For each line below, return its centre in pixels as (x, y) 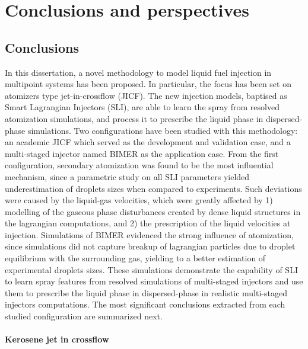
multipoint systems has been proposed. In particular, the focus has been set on (148, 84)
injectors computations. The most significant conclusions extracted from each (145, 304)
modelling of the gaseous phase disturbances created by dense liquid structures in (153, 211)
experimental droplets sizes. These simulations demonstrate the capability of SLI (151, 269)
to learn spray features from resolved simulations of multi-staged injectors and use (154, 281)
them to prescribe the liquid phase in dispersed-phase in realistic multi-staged (146, 292)
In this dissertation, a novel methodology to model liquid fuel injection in (138, 72)
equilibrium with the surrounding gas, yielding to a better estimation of (135, 258)
